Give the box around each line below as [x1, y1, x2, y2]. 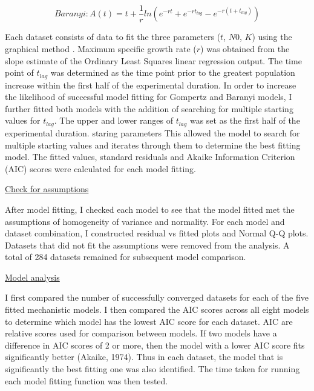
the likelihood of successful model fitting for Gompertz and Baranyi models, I [5, 90, 292, 103]
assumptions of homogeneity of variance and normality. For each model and [5, 215, 285, 227]
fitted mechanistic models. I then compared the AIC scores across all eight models [5, 303, 309, 316]
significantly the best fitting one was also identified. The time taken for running [5, 363, 300, 375]
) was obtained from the [200, 42, 290, 55]
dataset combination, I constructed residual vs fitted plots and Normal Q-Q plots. [5, 227, 309, 239]
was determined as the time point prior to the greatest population [50, 66, 295, 79]
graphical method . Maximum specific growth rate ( [5, 42, 197, 55]
